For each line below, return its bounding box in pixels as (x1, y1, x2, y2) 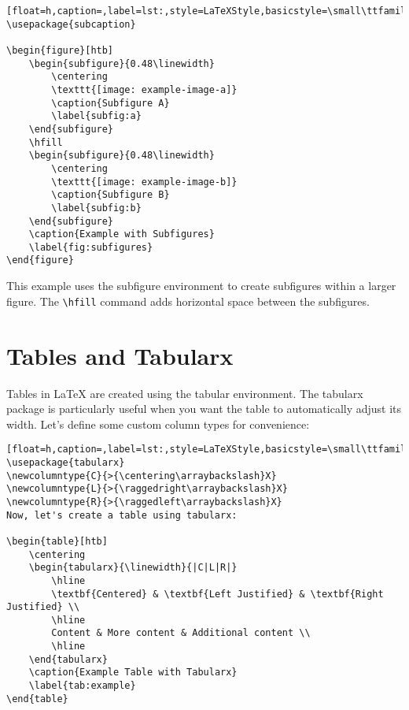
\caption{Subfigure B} (51, 189, 170, 201)
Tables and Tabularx (6, 339, 234, 371)
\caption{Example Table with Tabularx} (28, 667, 238, 678)
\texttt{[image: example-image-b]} (51, 176, 238, 188)
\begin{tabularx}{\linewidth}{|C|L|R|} (28, 562, 238, 574)
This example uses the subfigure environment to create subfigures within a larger (6, 277, 396, 294)
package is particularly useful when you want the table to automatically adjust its (6, 400, 402, 417)
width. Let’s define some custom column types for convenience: (6, 415, 310, 432)
